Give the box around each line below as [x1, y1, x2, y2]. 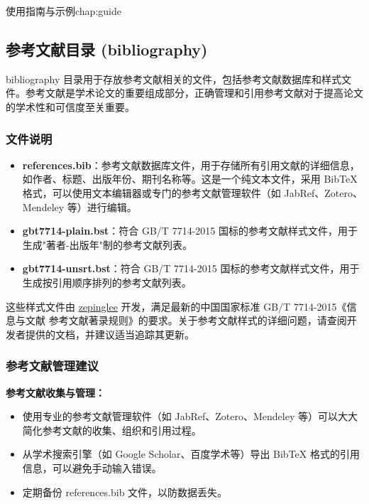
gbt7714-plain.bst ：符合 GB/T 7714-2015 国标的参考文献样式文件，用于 [22, 223, 358, 238]
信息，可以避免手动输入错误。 [22, 460, 162, 475]
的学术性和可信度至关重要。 [6, 99, 135, 114]
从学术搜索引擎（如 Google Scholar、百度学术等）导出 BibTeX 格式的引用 [22, 446, 360, 461]
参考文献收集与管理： [6, 385, 105, 400]
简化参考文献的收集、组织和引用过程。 [22, 422, 202, 437]
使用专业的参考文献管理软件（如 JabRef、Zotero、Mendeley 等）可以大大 [22, 409, 358, 424]
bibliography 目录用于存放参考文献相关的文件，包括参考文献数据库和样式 [6, 71, 341, 86]
